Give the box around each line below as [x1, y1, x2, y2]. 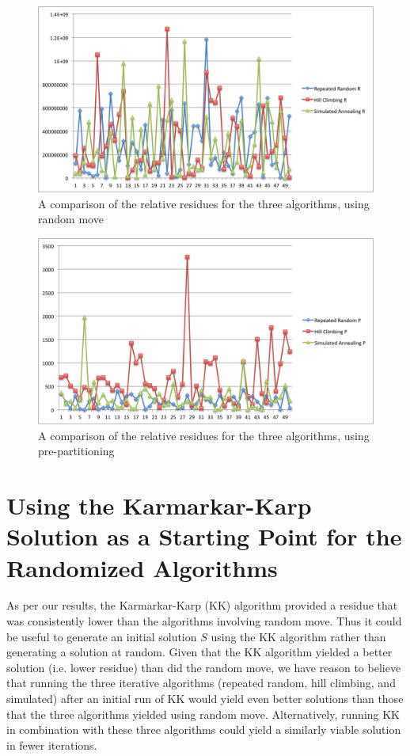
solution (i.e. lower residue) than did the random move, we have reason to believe [6, 659, 401, 675]
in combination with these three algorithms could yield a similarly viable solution [6, 721, 401, 738]
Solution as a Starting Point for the [6, 520, 402, 553]
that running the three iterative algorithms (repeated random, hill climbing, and [6, 674, 396, 691]
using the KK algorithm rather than [211, 628, 386, 644]
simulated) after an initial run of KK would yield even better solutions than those [6, 690, 404, 706]
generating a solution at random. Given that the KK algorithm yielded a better [6, 644, 393, 660]
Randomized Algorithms [6, 551, 278, 583]
